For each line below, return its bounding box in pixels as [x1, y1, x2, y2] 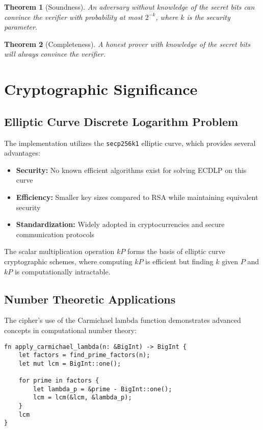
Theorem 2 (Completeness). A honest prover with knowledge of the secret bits [4, 38, 250, 49]
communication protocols [16, 229, 95, 239]
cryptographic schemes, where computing [4, 256, 133, 266]
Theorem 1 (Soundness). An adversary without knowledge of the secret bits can [4, 2, 255, 12]
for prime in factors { [18, 377, 99, 385]
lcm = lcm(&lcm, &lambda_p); [33, 394, 132, 401]
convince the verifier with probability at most [4, 11, 143, 22]
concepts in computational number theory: [4, 324, 137, 335]
